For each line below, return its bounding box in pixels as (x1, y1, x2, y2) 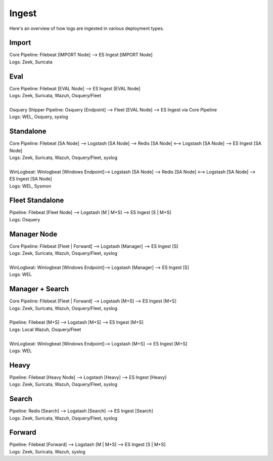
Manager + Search (9, 285, 69, 293)
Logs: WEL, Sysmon (9, 183, 52, 189)
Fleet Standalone (9, 196, 64, 205)
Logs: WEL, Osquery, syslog (9, 114, 68, 120)
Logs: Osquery (9, 216, 40, 222)
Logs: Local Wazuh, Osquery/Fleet (9, 326, 81, 332)
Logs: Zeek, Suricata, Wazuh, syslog (9, 448, 85, 454)
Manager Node (9, 229, 58, 238)
